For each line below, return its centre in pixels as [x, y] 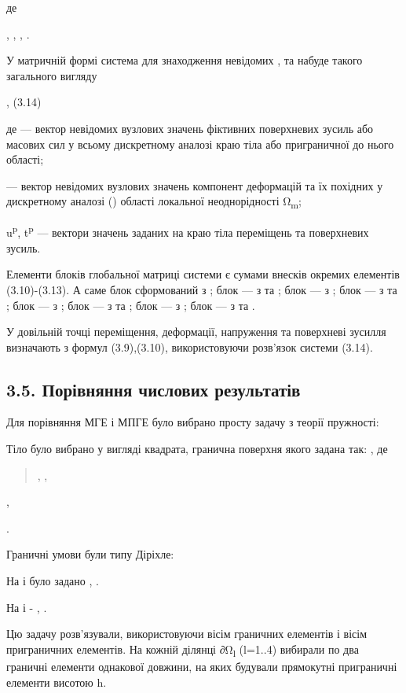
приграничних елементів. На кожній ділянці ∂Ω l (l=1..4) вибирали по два [183, 650]
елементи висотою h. [57, 682]
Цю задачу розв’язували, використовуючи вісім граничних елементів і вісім [187, 634]
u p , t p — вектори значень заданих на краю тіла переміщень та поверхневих [188, 231]
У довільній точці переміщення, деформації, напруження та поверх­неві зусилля [196, 332]
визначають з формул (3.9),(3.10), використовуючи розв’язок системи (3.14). [190, 346]
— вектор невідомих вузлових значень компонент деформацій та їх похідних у [195, 185]
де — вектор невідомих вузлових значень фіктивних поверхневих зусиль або [190, 128]
